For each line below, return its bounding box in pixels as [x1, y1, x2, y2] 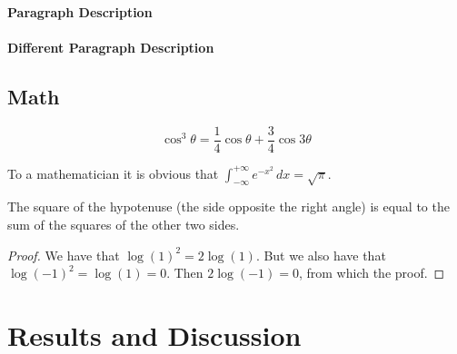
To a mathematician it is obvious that [7, 163, 219, 182]
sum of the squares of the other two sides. [7, 215, 240, 234]
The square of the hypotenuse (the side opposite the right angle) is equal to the [7, 197, 450, 216]
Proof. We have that [7, 245, 120, 264]
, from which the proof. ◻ [298, 263, 445, 282]
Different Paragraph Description [7, 37, 214, 56]
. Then [166, 263, 204, 282]
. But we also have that [255, 245, 386, 264]
